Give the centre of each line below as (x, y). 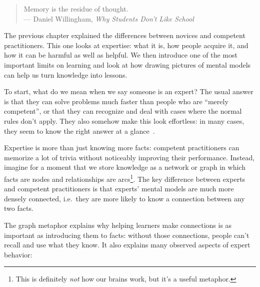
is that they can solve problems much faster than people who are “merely (116, 101)
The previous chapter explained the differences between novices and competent (125, 35)
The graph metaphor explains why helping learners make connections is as (118, 225)
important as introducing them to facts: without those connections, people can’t (127, 235)
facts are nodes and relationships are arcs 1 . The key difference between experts (125, 178)
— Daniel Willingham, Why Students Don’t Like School (109, 18)
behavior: (18, 254)
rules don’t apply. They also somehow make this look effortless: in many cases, (124, 120)
